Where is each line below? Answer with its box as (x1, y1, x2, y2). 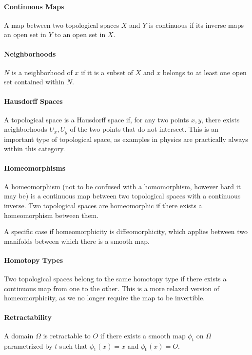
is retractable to (43, 330, 91, 340)
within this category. (4, 143, 65, 154)
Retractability (4, 312, 52, 322)
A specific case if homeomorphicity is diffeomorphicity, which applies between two (4, 226, 248, 237)
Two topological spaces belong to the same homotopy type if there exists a (4, 274, 227, 284)
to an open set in (55, 29, 106, 39)
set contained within (4, 77, 65, 87)
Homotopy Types (4, 255, 63, 265)
